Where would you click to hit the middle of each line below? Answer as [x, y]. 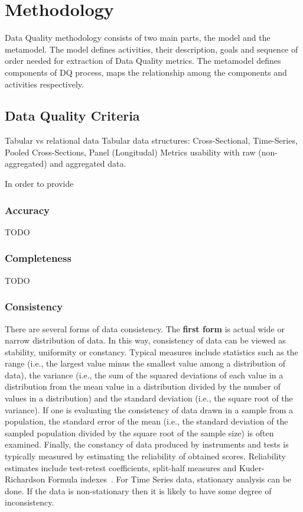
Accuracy [27, 210]
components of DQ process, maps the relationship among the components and [146, 72]
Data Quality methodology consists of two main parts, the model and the [138, 38]
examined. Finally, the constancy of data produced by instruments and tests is [147, 444]
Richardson [25, 479]
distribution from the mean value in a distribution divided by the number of [143, 386]
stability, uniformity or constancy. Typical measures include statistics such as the [151, 351]
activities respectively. [44, 84]
